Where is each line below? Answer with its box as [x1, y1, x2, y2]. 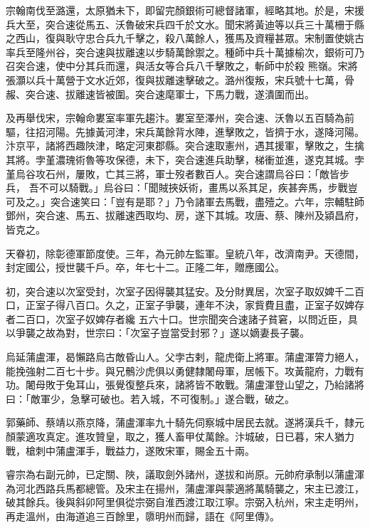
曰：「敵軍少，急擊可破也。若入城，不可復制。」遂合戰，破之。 [6, 391, 295, 406]
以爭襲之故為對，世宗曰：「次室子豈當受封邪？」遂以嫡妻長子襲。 [6, 325, 310, 340]
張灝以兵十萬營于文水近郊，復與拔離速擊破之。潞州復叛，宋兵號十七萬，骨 [6, 72, 354, 87]
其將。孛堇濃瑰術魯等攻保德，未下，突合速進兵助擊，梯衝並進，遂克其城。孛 [6, 152, 364, 167]
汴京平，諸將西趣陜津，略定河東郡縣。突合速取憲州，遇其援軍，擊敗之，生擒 [6, 138, 364, 153]
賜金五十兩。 [194, 443, 255, 458]
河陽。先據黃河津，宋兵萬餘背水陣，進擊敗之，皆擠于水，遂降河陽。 [45, 124, 364, 139]
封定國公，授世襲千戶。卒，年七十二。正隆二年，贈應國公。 [6, 260, 285, 275]
